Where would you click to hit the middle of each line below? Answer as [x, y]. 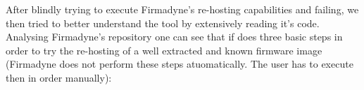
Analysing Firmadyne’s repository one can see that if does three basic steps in [174, 37]
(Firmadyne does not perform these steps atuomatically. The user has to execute [180, 64]
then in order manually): [59, 77]
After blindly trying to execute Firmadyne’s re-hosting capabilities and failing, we [182, 9]
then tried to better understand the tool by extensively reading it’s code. [163, 23]
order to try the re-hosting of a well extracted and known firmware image [164, 50]
